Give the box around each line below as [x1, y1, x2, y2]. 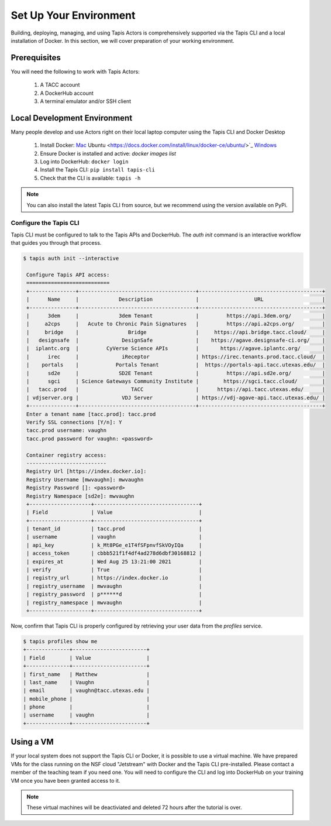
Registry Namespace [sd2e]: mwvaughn [26, 492, 135, 499]
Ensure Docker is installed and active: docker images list [40, 150, 177, 157]
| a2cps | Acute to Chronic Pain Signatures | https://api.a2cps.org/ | [26, 321, 326, 327]
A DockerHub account [40, 90, 94, 97]
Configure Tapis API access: [26, 271, 110, 278]
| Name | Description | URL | [26, 296, 326, 303]
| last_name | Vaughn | [23, 679, 150, 686]
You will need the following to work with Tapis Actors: [11, 68, 140, 75]
